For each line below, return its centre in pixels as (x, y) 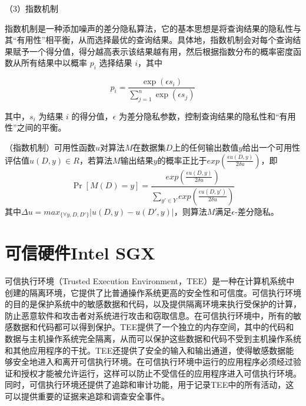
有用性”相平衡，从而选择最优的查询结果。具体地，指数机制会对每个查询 (155, 40)
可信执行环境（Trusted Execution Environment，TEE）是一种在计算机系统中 (150, 281)
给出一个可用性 (272, 147)
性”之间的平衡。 (36, 127)
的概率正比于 (182, 160)
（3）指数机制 (31, 8)
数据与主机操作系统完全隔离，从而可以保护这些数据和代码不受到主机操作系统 (153, 339)
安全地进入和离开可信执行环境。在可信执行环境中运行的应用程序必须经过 (153, 362)
